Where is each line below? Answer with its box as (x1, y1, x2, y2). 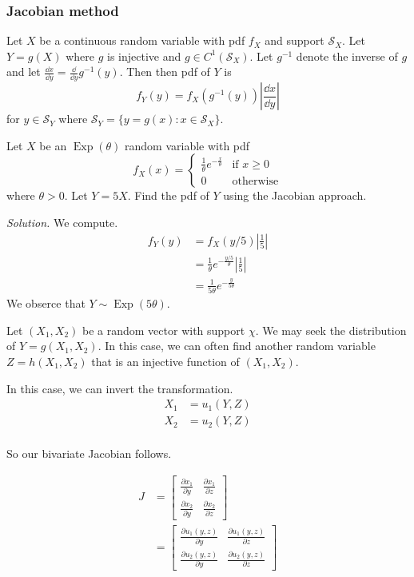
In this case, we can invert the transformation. (6, 380, 233, 396)
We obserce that (6, 295, 86, 312)
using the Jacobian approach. (223, 187, 367, 204)
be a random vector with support (82, 321, 245, 338)
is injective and (107, 47, 181, 64)
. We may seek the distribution (255, 321, 407, 338)
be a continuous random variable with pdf (39, 32, 245, 49)
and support (265, 32, 324, 49)
